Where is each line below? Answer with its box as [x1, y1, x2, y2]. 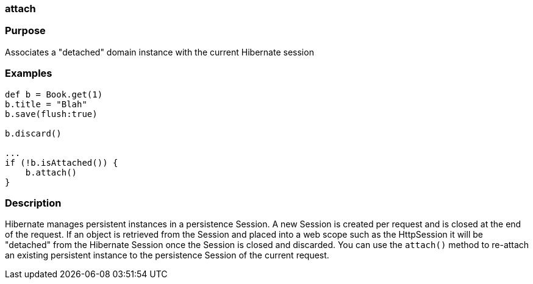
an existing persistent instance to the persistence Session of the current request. [5, 250, 329, 261]
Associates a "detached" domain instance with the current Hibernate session [5, 46, 314, 57]
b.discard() [5, 128, 62, 138]
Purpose [5, 24, 46, 37]
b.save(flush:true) [5, 108, 98, 119]
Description [5, 196, 62, 209]
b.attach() [25, 167, 77, 177]
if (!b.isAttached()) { [5, 157, 118, 168]
